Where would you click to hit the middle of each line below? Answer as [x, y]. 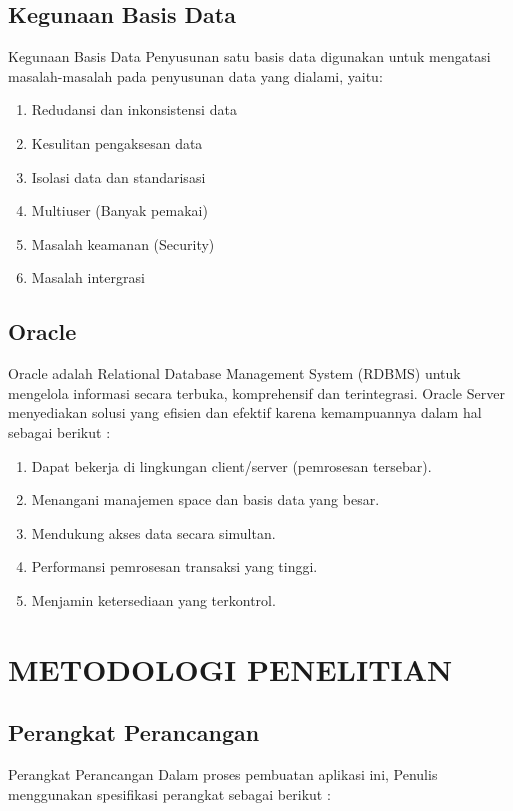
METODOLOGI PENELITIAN [230, 668]
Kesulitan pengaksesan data [117, 142]
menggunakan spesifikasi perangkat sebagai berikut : [169, 793]
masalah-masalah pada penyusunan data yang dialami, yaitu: [195, 75]
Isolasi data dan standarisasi [118, 176]
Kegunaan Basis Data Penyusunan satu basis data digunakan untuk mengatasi [249, 56]
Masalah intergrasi [88, 277]
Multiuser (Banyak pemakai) [119, 210]
